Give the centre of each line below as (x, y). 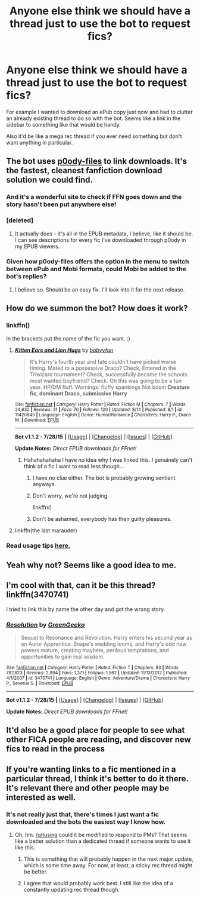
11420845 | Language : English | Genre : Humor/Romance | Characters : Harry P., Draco (103, 415)
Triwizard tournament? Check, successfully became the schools (108, 374)
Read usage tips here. (38, 546)
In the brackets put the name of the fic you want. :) (68, 338)
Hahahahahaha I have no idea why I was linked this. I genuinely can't (108, 460)
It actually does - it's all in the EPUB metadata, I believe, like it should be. (104, 234)
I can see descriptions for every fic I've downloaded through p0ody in (100, 240)
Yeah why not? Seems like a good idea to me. (91, 565)
